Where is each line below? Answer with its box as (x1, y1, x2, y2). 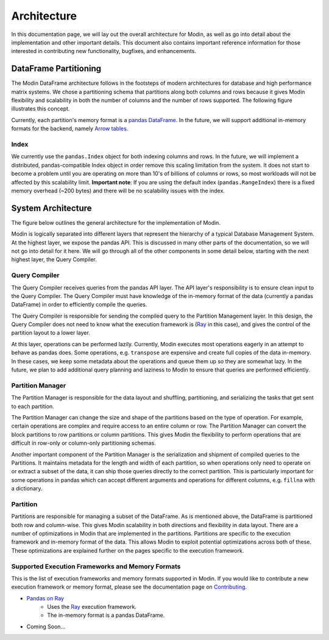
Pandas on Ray (26, 594, 64, 602)
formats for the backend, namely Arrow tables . (11, 125, 129, 133)
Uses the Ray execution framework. (47, 603, 137, 611)
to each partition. (11, 402, 54, 410)
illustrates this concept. (11, 105, 70, 112)
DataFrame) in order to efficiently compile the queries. (11, 301, 147, 308)
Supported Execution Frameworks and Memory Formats (11, 562, 181, 570)
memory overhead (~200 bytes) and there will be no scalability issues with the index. (11, 187, 225, 194)
